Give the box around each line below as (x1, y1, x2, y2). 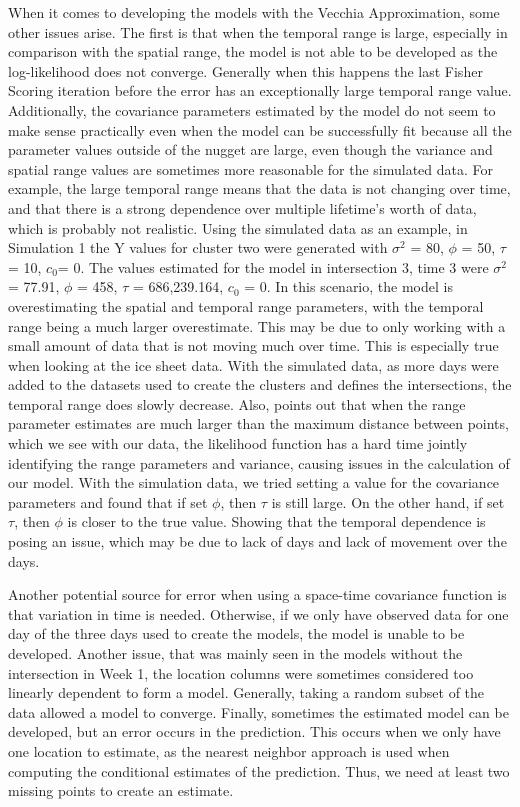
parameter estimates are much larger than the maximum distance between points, (8, 413, 509, 434)
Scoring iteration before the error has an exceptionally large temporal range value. (8, 80, 512, 101)
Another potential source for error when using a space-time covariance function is (8, 584, 507, 605)
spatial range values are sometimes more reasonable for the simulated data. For (8, 158, 494, 179)
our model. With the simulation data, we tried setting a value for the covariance (8, 472, 500, 493)
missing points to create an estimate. (8, 780, 234, 801)
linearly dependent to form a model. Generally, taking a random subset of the (8, 682, 485, 703)
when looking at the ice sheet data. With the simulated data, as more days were (8, 354, 499, 375)
